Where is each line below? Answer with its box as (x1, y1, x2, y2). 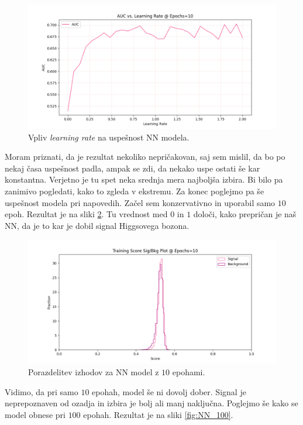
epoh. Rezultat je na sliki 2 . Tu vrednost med (5, 208, 168, 220)
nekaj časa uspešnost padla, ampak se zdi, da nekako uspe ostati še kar (5, 162, 260, 174)
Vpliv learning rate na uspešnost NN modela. (28, 131, 190, 143)
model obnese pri (5, 408, 66, 420)
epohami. (172, 365, 205, 378)
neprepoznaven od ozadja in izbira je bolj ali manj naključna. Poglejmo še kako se (5, 397, 298, 409)
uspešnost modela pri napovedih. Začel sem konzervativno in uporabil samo (5, 196, 276, 208)
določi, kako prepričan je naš (193, 208, 297, 220)
